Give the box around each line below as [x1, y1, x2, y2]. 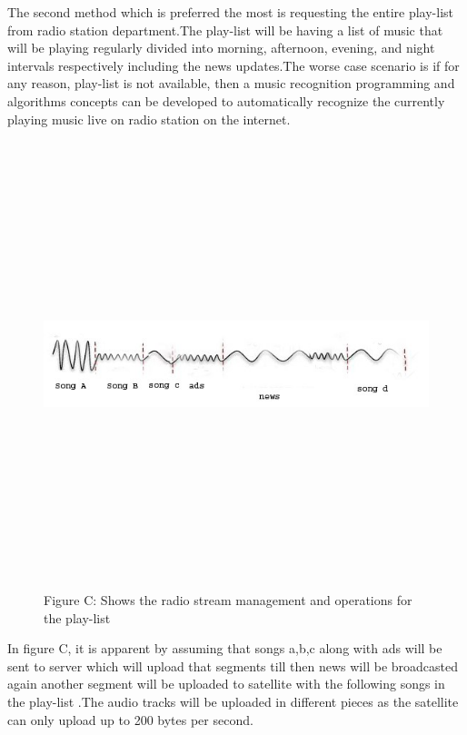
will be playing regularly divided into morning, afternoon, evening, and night [7, 38, 435, 57]
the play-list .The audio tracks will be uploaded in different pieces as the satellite [7, 692, 459, 711]
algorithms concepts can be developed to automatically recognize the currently [7, 91, 445, 110]
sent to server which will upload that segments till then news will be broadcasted [7, 656, 458, 675]
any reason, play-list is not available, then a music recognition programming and [7, 74, 455, 93]
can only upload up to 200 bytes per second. [7, 710, 253, 729]
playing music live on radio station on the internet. [7, 109, 291, 128]
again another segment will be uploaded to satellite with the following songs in [7, 674, 445, 693]
